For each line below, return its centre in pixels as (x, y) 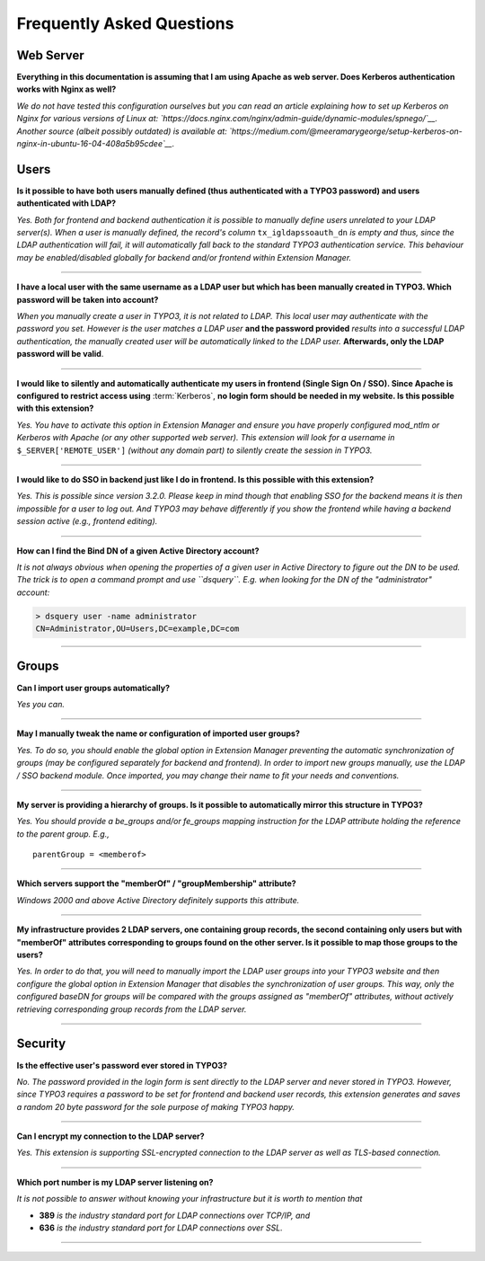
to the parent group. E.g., (63, 834)
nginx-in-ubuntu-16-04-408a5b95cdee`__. (96, 144)
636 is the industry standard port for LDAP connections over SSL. (161, 1228)
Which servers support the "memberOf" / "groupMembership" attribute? (156, 884)
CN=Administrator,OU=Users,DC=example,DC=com (137, 629)
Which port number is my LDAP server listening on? (115, 1182)
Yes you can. (40, 704)
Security (41, 1044)
